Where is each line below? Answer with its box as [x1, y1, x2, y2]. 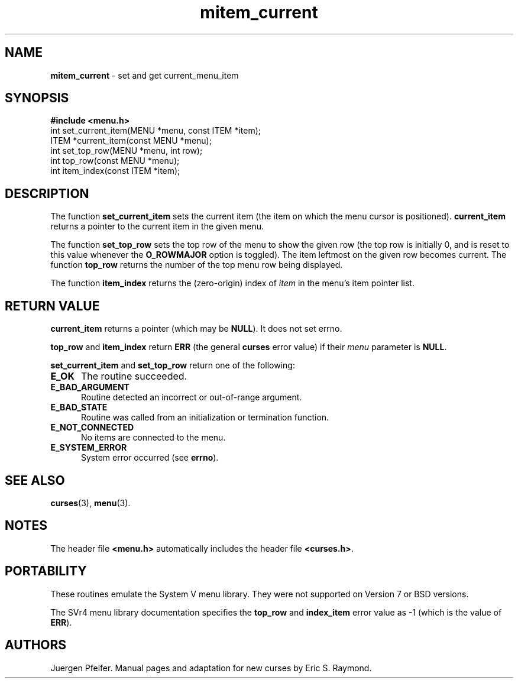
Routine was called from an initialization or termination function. [81, 412, 329, 423]
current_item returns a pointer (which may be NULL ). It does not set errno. [50, 323, 342, 334]
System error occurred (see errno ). [81, 452, 219, 463]
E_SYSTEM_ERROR [50, 442, 127, 453]
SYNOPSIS [5, 90, 69, 106]
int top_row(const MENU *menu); [50, 156, 180, 166]
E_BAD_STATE [50, 402, 108, 413]
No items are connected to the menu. [81, 432, 226, 443]
